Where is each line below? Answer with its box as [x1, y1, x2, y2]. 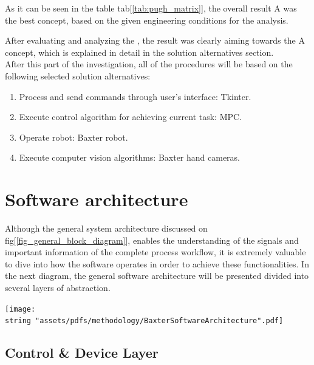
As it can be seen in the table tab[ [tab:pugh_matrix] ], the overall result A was [5, 2, 297, 14]
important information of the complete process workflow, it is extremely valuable [5, 246, 306, 258]
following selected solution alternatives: [5, 69, 151, 82]
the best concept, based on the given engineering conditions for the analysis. [5, 13, 288, 26]
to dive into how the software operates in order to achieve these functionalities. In [5, 257, 309, 270]
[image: [5, 304, 36, 313]
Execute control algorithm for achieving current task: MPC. [19, 110, 242, 123]
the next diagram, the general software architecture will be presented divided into [5, 269, 309, 282]
